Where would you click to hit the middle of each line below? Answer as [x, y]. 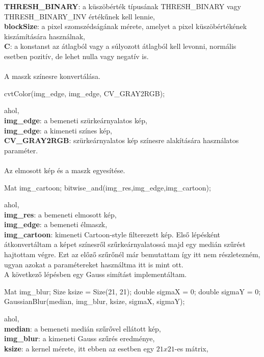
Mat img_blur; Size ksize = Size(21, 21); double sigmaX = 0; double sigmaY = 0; [133, 291]
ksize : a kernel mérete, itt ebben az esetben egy [79, 348]
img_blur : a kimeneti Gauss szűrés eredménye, [80, 338]
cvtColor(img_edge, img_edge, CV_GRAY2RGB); [85, 93]
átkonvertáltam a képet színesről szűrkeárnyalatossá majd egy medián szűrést [125, 244]
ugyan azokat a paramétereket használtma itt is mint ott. [94, 264]
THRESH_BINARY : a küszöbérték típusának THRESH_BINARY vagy [123, 6]
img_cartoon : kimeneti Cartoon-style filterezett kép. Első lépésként [112, 234]
